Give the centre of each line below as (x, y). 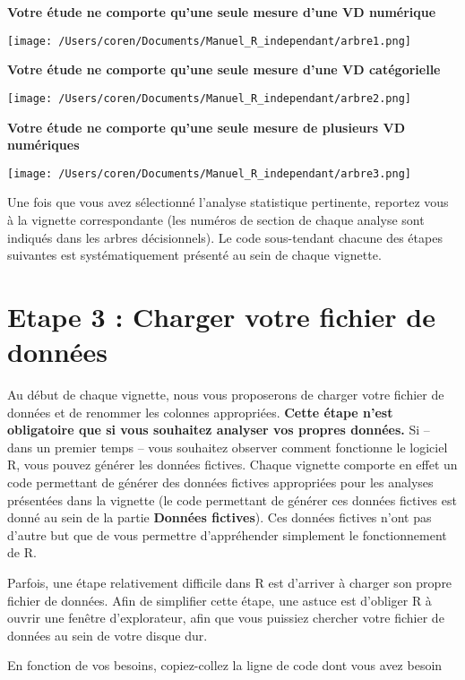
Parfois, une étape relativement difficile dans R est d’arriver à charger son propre (230, 582)
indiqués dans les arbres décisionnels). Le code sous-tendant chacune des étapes (225, 237)
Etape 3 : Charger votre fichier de (222, 316)
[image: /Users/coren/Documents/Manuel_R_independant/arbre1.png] (210, 41)
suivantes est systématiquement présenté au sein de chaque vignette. (194, 255)
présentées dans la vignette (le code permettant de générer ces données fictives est (232, 499)
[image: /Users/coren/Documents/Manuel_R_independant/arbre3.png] (210, 173)
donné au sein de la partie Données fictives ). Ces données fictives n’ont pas (220, 517)
